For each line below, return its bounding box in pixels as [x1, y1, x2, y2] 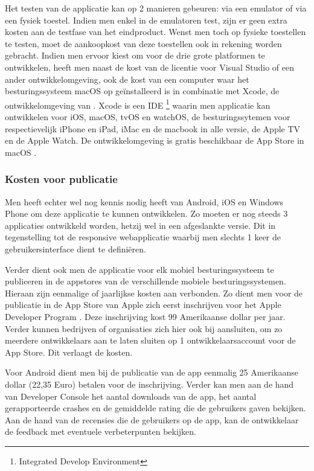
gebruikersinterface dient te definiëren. [5, 242, 146, 255]
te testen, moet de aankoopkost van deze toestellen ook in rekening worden [5, 37, 282, 50]
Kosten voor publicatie [5, 171, 118, 187]
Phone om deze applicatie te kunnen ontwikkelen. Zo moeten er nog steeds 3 [5, 207, 288, 220]
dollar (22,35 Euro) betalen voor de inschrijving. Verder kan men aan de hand [5, 377, 294, 390]
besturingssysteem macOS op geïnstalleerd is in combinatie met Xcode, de [5, 85, 280, 97]
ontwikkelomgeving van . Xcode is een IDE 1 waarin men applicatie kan [5, 97, 271, 111]
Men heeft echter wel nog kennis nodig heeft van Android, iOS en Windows [5, 195, 284, 208]
